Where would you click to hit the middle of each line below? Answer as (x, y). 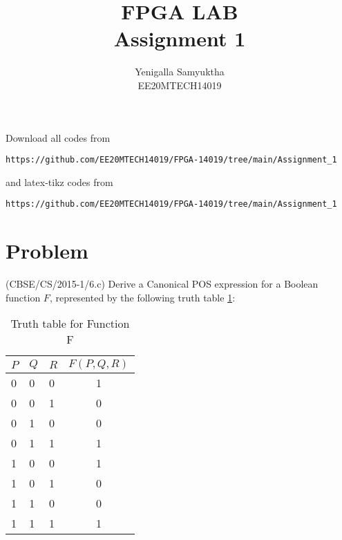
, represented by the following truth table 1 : (142, 297)
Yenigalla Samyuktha (180, 72)
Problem (47, 251)
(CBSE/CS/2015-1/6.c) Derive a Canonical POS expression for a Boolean (162, 284)
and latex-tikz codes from (59, 181)
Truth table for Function (70, 324)
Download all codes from (58, 137)
